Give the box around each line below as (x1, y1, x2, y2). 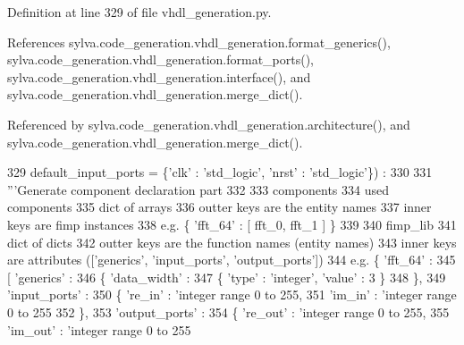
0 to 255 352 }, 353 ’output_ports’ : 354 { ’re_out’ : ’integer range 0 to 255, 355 (7, 302, 450, 321)
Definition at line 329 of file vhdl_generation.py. (7, 3, 272, 21)
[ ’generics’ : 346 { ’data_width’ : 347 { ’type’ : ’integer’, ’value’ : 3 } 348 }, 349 (7, 267, 446, 286)
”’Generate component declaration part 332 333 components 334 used (7, 180, 390, 198)
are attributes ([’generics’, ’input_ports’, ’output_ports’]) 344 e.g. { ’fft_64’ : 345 (7, 250, 456, 269)
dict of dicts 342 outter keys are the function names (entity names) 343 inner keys (7, 232, 457, 251)
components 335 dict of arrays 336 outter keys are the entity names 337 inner (7, 198, 432, 216)
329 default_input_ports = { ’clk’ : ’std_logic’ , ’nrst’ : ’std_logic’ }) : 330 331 (7, 163, 433, 181)
